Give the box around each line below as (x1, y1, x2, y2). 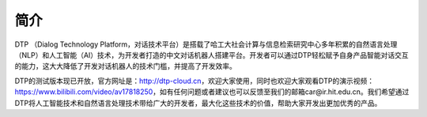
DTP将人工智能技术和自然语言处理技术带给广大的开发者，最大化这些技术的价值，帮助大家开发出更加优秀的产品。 (14, 98, 382, 108)
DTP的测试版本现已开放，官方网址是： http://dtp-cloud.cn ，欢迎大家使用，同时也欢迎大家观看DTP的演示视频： (14, 76, 375, 85)
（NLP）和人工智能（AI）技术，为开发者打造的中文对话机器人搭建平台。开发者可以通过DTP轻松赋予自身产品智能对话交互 (14, 50, 409, 59)
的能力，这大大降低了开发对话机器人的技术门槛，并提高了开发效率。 (14, 62, 236, 71)
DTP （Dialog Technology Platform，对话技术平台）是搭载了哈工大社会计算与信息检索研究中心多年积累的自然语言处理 (14, 40, 398, 49)
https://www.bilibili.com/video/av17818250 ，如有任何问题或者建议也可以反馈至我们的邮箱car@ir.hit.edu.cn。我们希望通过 (14, 87, 410, 96)
